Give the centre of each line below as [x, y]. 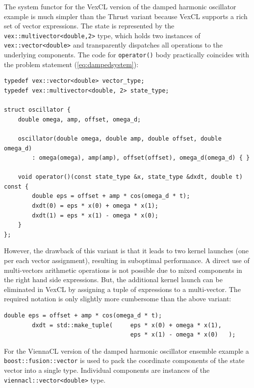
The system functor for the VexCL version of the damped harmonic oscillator [120, 6]
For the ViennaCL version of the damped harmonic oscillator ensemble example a [127, 351]
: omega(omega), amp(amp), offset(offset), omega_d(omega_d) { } [141, 158]
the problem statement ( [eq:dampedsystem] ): [71, 64]
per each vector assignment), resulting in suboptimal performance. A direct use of [127, 260]
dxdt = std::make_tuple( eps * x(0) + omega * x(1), [127, 325]
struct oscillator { [38, 110]
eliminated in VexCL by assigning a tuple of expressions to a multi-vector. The [122, 289]
